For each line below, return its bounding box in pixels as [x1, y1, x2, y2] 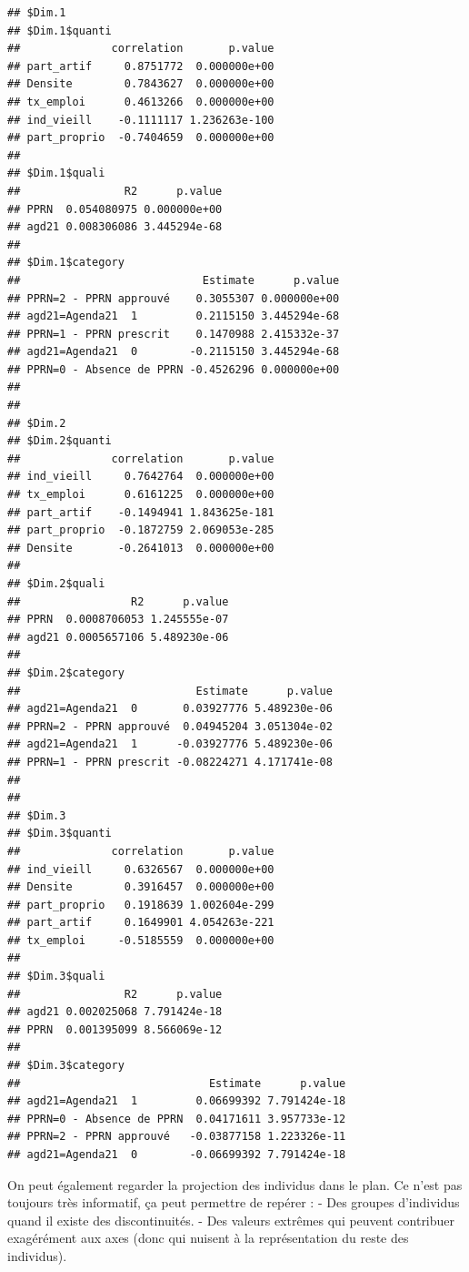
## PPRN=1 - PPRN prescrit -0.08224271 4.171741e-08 [7, 755, 333, 768]
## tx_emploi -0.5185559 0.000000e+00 [7, 933, 274, 947]
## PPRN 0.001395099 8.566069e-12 [7, 1023, 223, 1036]
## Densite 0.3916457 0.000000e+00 [7, 880, 274, 894]
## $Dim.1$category [7, 256, 125, 270]
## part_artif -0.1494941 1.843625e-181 [7, 505, 274, 519]
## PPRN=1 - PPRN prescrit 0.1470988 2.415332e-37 [7, 327, 340, 341]
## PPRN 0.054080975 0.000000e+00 [7, 202, 223, 216]
